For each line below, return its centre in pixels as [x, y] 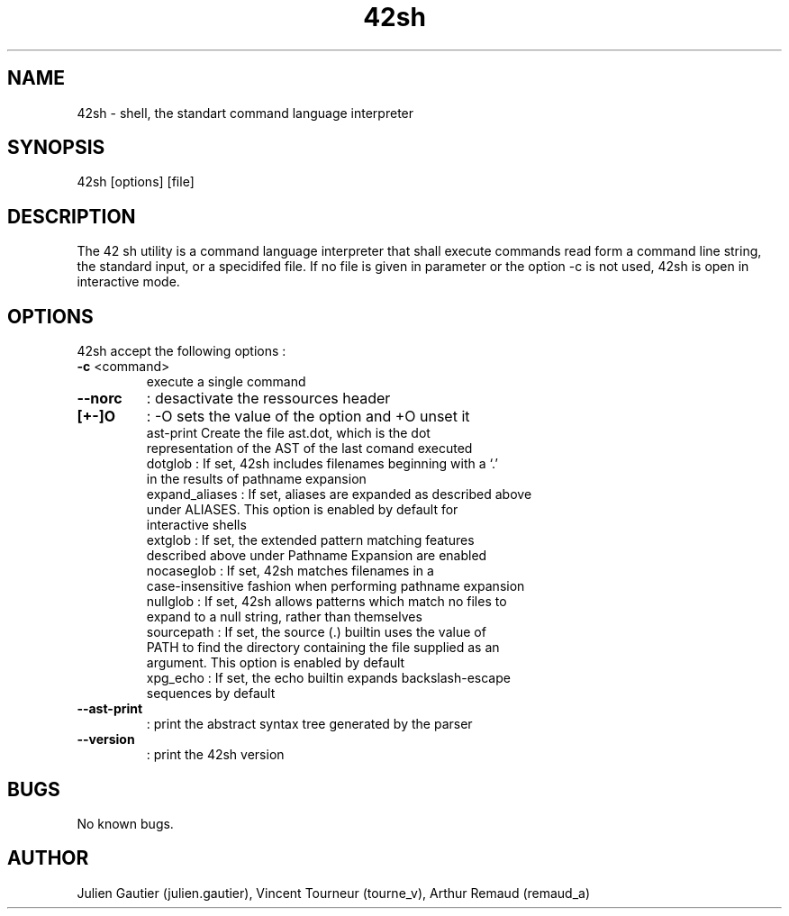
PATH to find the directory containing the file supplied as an [323, 648]
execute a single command [226, 382]
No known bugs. [125, 823]
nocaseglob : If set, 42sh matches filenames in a [290, 571]
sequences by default [211, 694]
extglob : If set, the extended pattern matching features [310, 540]
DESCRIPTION [72, 216]
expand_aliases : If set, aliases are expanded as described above [339, 494]
